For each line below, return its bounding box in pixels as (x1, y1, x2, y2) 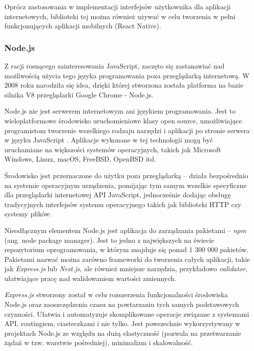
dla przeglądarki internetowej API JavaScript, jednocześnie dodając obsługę (4, 189, 231, 200)
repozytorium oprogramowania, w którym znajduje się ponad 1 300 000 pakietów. (4, 244, 249, 255)
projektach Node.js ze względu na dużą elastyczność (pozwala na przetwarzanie (4, 328, 241, 338)
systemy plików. (4, 209, 52, 219)
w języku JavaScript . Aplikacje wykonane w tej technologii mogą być (4, 135, 213, 145)
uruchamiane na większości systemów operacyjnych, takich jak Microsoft (4, 144, 221, 154)
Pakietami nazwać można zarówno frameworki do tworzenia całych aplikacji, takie (4, 254, 250, 264)
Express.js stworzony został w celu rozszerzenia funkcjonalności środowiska (4, 289, 228, 300)
